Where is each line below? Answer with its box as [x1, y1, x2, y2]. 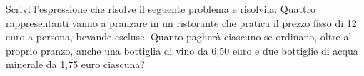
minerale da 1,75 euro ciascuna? [6, 57, 145, 72]
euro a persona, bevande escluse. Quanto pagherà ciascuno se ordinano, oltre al [6, 29, 352, 44]
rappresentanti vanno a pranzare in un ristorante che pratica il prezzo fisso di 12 [6, 15, 357, 30]
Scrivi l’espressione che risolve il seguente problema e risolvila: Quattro [6, 1, 315, 16]
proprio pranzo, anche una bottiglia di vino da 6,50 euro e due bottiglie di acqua [6, 43, 358, 58]
